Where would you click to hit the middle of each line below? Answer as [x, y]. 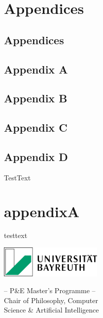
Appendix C [36, 127]
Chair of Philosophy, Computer [51, 300]
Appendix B [36, 98]
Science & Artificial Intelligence [51, 310]
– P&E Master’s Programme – [50, 290]
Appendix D [36, 156]
